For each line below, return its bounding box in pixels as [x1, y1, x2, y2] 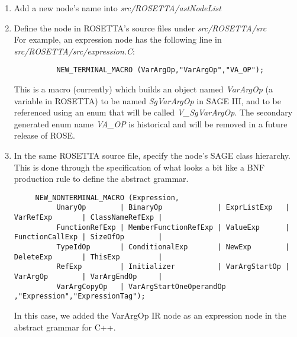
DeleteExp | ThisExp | [14, 252, 163, 261]
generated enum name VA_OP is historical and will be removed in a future [14, 117, 288, 130]
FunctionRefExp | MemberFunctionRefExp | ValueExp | [56, 223, 290, 232]
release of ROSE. [14, 129, 75, 142]
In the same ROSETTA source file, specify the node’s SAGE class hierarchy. [14, 149, 290, 161]
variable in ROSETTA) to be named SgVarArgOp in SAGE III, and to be [14, 94, 281, 107]
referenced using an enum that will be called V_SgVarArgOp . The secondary [14, 106, 293, 118]
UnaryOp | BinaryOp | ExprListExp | [56, 203, 290, 212]
